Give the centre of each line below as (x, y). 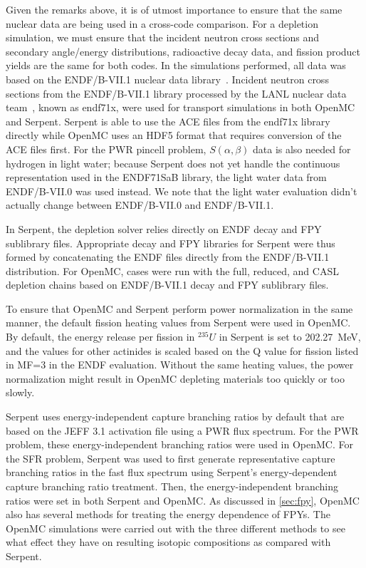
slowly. (20, 392)
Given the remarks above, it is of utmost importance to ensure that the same (174, 9)
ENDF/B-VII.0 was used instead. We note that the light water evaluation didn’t (182, 191)
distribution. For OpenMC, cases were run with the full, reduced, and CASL (172, 270)
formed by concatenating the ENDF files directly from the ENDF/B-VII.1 (168, 257)
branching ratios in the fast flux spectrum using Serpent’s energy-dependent (172, 472)
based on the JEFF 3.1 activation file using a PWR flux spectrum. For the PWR (182, 430)
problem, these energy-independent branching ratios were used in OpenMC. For (179, 444)
